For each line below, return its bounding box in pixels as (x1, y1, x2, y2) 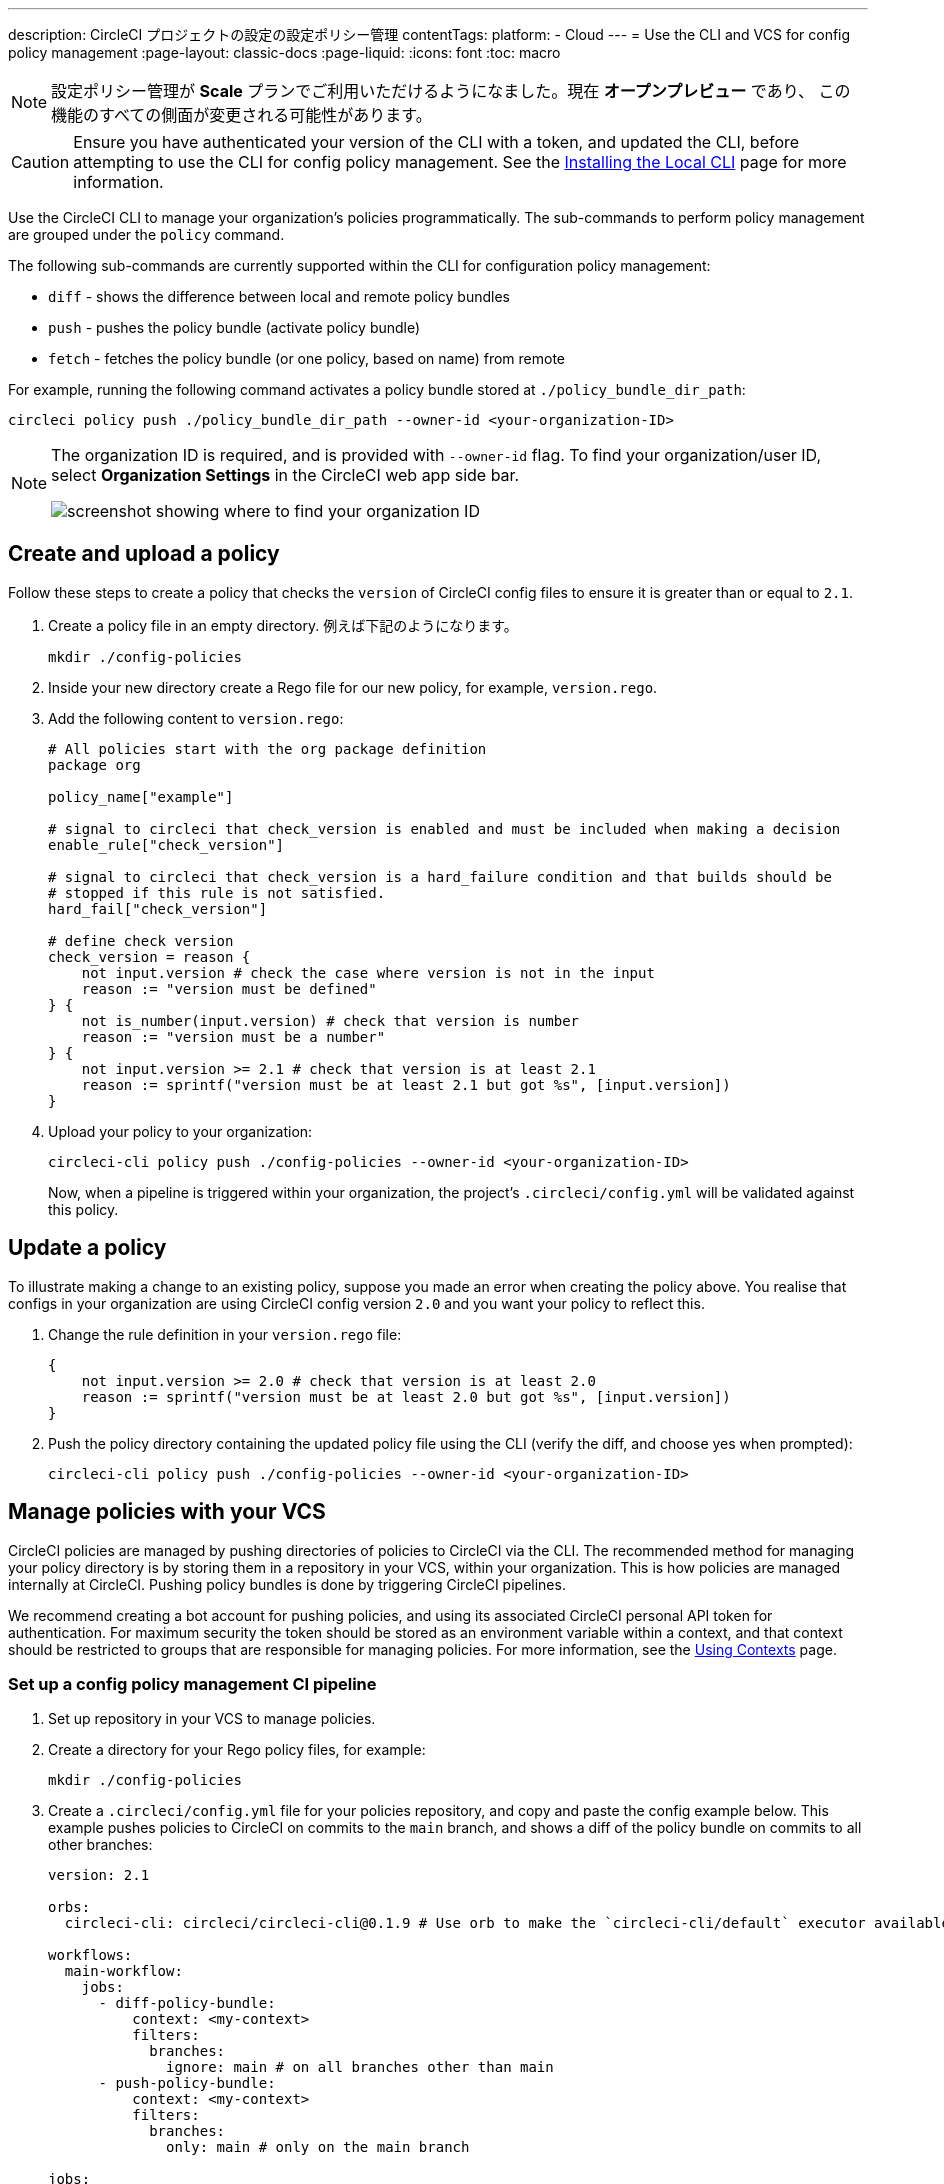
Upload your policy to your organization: (48, 1122, 313, 1140)
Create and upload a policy (8, 541, 280, 567)
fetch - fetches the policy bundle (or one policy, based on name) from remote (48, 350, 566, 367)
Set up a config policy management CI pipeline (8, 1673, 377, 1694)
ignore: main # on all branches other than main (166, 2059, 554, 2076)
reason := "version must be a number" (81, 1028, 386, 1045)
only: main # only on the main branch (166, 2139, 470, 2156)
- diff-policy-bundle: (98, 1995, 276, 2012)
